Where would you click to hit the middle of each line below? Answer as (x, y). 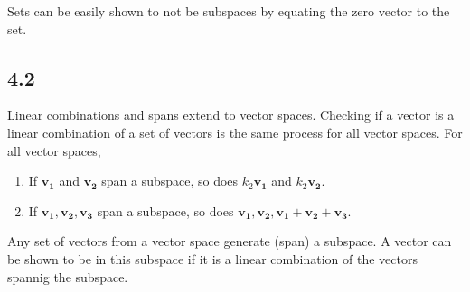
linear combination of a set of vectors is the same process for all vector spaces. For (235, 132)
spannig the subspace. (68, 276)
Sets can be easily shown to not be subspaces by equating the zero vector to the (229, 11)
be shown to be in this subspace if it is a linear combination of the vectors (212, 258)
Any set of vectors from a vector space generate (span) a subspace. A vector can (230, 241)
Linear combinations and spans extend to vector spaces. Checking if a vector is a (231, 115)
